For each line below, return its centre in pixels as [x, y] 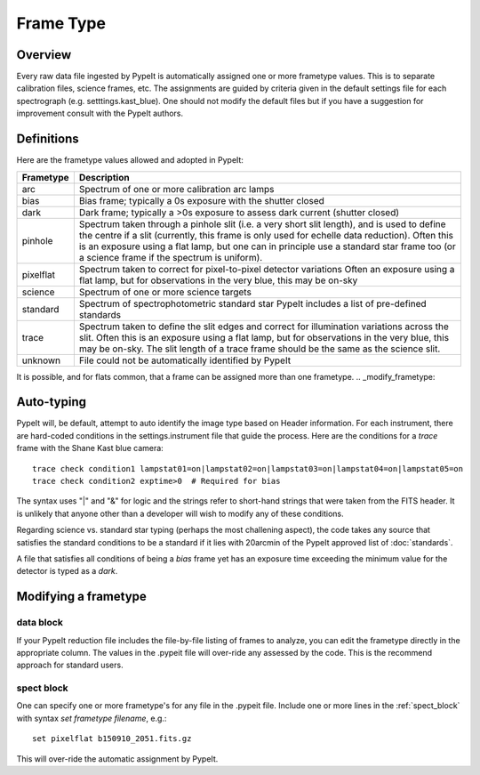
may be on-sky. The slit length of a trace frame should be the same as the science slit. [260, 349]
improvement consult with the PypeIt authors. [100, 113]
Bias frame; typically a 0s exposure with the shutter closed [201, 200]
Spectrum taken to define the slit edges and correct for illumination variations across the [264, 327]
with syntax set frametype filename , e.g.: [92, 718]
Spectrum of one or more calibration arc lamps [176, 189]
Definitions [48, 139]
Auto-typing [52, 402]
